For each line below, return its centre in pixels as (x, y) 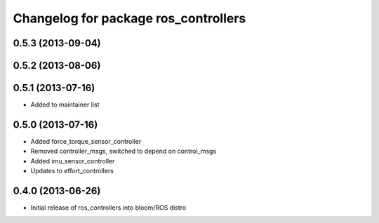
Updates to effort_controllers (72, 171)
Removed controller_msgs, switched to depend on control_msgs (124, 151)
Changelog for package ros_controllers (129, 18)
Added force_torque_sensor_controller (86, 141)
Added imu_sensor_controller (73, 161)
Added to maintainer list (65, 104)
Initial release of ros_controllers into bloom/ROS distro (108, 208)
